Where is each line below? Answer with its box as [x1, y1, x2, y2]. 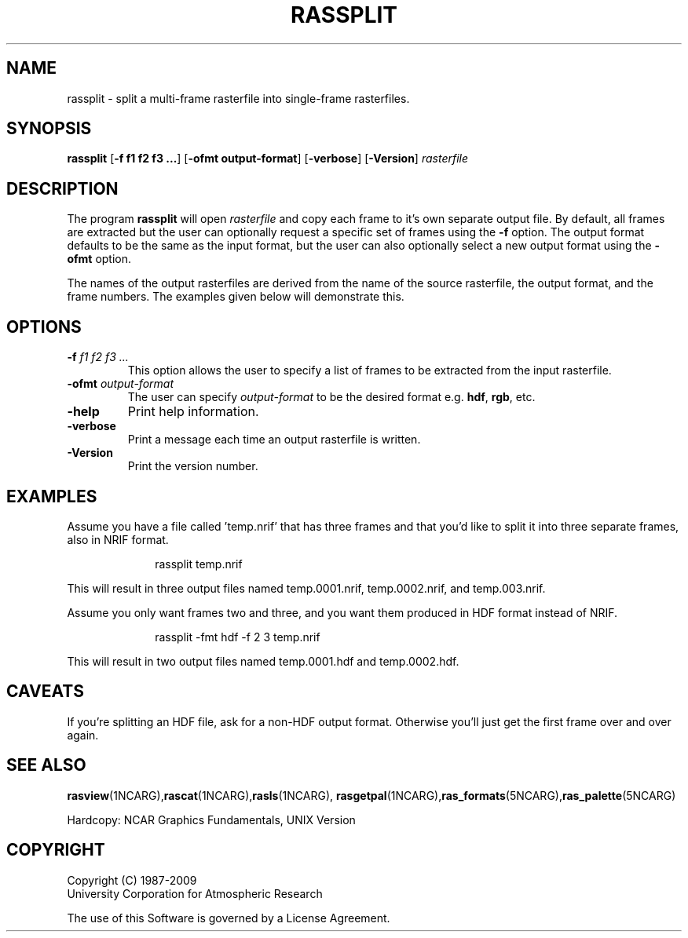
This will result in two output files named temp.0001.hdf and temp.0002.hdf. [67, 654, 459, 668]
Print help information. [127, 403, 259, 420]
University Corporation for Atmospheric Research [67, 886, 323, 900]
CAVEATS [6, 681, 84, 702]
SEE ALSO [6, 755, 86, 776]
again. [67, 728, 99, 742]
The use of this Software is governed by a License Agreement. [67, 911, 390, 925]
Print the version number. [127, 459, 258, 473]
